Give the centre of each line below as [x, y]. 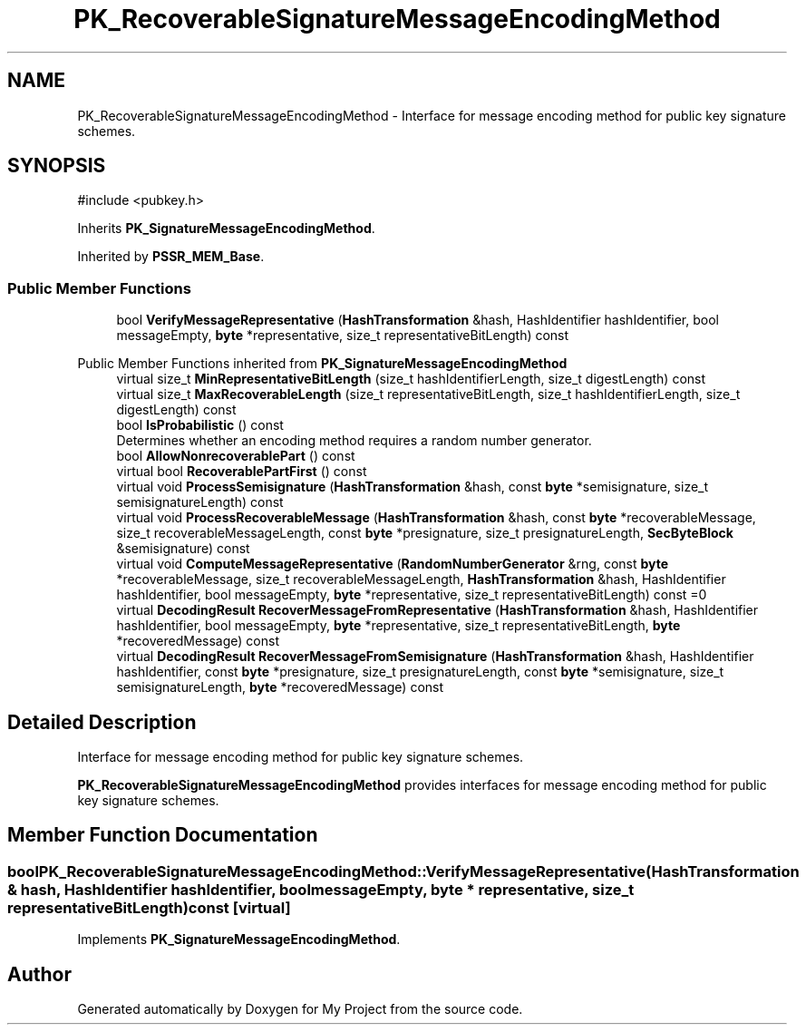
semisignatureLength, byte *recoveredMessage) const [280, 687]
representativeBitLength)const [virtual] [149, 907]
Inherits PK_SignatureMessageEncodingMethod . [226, 229]
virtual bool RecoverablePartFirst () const [242, 472]
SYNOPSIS [57, 166]
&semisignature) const [183, 549]
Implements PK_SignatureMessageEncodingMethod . [239, 940]
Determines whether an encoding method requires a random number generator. [354, 441]
